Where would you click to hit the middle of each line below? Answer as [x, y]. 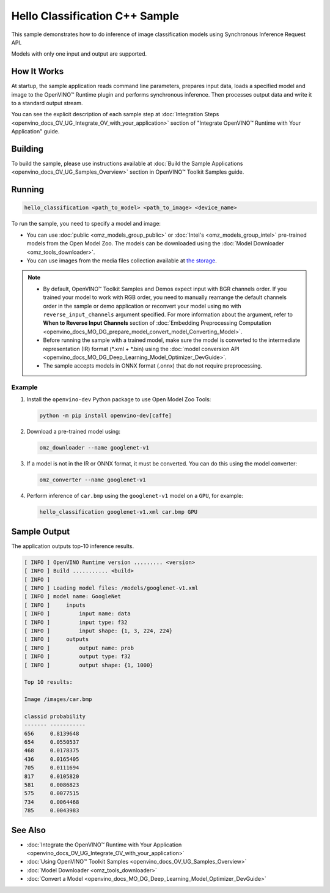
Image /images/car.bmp [58, 699]
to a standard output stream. [47, 103]
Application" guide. [35, 132]
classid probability [55, 716]
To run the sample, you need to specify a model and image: [86, 224]
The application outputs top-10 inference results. [73, 546]
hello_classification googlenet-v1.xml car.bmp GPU [119, 512]
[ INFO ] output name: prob [79, 648]
